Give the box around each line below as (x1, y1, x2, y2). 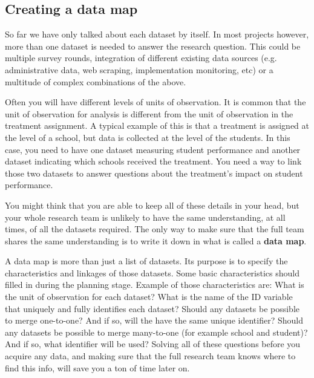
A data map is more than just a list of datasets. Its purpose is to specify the (5, 255, 288, 267)
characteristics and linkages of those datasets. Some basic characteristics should (5, 266, 299, 279)
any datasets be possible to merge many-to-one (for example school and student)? (5, 325, 308, 338)
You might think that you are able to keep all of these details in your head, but (5, 198, 299, 211)
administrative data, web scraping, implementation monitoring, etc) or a (5, 63, 273, 76)
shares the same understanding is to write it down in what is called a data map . (5, 234, 307, 247)
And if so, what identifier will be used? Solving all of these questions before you (5, 337, 301, 350)
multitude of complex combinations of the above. (5, 75, 186, 88)
